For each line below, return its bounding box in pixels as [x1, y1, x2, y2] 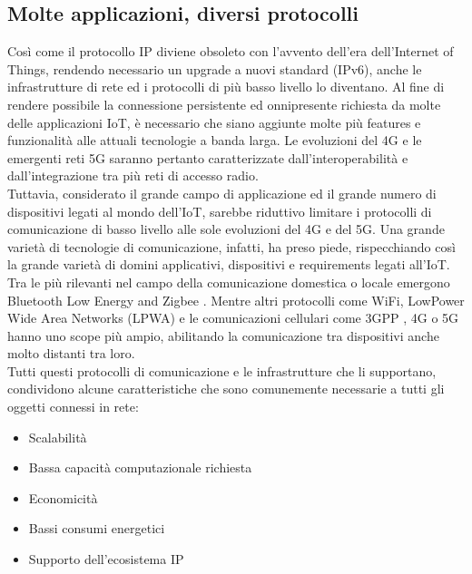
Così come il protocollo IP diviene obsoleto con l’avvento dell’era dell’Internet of [7, 42, 454, 61]
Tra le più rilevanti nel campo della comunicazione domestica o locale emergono [7, 272, 450, 291]
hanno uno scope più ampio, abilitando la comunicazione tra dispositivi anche [7, 326, 439, 345]
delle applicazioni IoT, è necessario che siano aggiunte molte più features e [7, 112, 421, 131]
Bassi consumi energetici [28, 519, 165, 538]
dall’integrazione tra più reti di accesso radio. [7, 166, 259, 185]
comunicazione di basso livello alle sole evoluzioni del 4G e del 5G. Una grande [7, 219, 445, 238]
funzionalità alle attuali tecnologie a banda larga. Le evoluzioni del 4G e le [7, 131, 422, 150]
